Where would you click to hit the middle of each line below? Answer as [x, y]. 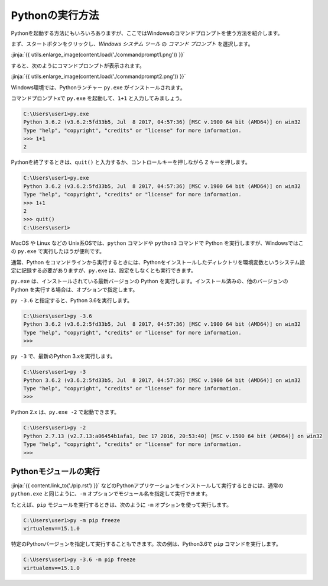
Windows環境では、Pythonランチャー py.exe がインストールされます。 [98, 87]
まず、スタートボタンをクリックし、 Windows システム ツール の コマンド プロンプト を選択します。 [132, 44]
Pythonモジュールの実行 [55, 471]
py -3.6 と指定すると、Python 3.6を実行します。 [72, 300]
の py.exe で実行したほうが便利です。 [58, 251]
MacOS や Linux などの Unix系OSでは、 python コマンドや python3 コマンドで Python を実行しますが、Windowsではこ [157, 243]
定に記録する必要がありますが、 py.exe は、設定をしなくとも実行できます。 [103, 270]
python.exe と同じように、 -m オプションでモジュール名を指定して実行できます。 [111, 494]
